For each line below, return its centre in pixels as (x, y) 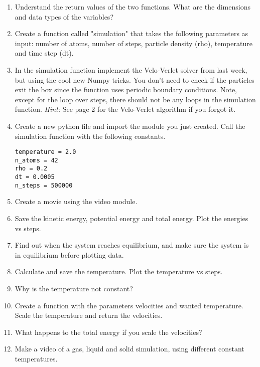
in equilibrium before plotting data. (69, 254)
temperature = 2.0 (45, 152)
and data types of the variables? (64, 16)
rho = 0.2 (31, 169)
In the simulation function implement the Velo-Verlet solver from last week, (131, 69)
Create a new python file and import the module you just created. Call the (130, 126)
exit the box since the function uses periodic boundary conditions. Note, (126, 89)
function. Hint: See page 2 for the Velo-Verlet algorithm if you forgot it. (125, 109)
